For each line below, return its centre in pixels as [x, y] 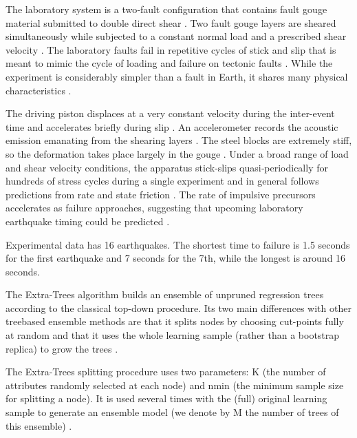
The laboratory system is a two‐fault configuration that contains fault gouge [166, 9]
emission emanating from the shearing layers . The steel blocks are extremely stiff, [179, 140]
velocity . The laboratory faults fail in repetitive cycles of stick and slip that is [171, 49]
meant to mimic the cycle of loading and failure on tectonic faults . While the [169, 63]
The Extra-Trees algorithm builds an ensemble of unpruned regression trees [165, 294]
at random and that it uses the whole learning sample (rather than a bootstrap [173, 335]
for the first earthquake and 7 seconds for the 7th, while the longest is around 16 [176, 258]
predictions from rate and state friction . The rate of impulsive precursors [161, 194]
